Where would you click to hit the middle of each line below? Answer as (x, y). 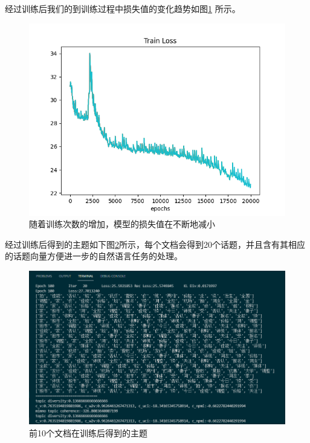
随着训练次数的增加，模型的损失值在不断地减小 (122, 224)
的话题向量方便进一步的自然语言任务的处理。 (94, 256)
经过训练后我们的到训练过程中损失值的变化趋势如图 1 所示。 (123, 8)
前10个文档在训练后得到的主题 (88, 432)
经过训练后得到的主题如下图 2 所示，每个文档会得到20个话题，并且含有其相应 (155, 244)
